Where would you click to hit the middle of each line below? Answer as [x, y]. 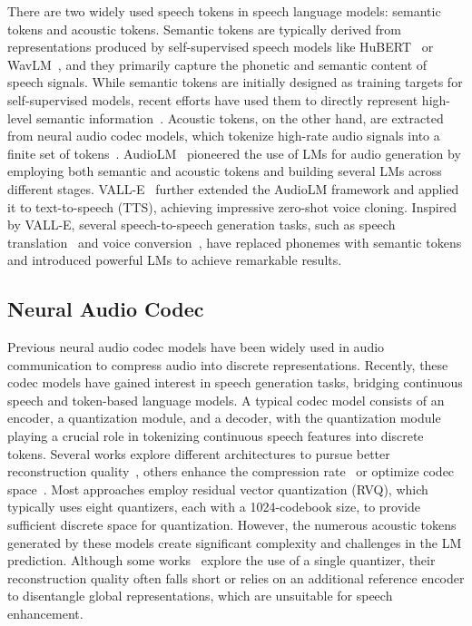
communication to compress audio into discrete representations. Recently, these [228, 364]
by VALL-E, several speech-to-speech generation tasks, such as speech [202, 225]
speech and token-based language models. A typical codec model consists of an [226, 400]
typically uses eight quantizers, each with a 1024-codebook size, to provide [214, 507]
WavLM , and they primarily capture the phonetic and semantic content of [217, 64]
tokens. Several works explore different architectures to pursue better [199, 453]
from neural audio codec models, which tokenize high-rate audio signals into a [224, 136]
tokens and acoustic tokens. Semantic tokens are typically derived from [205, 29]
